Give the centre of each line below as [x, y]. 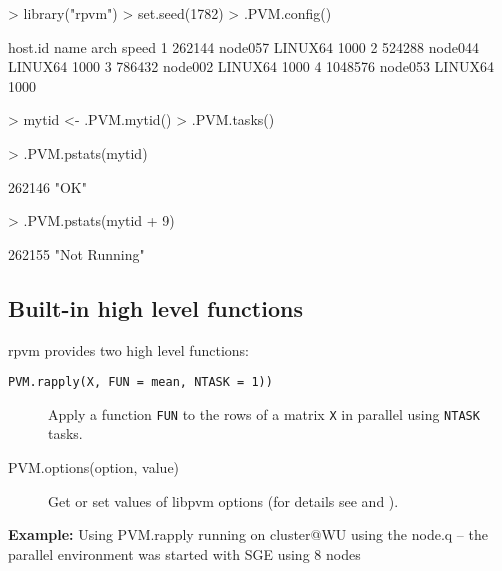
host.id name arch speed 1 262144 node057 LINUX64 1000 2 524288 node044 [243, 46]
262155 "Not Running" [76, 253]
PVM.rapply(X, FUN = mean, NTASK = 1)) [140, 382]
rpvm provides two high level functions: [128, 349]
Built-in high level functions [155, 307]
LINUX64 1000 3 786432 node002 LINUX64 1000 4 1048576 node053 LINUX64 [251, 66]
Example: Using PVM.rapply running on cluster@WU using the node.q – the [248, 534]
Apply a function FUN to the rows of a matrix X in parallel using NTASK [264, 413]
